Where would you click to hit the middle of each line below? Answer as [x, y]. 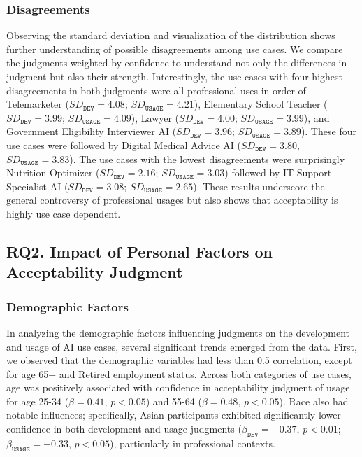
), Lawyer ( [155, 117]
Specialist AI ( [37, 186]
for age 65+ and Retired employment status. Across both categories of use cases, [179, 373]
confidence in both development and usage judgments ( [124, 429]
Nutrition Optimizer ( [53, 173]
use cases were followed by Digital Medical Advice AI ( [124, 145]
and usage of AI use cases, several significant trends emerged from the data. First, [182, 346]
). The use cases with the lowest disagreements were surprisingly [207, 159]
